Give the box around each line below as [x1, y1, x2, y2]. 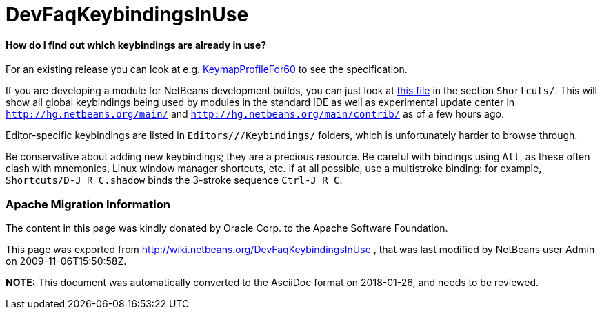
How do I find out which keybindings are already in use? [6, 39, 267, 51]
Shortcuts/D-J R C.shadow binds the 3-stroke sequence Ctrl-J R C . [6, 174, 343, 186]
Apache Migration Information [6, 197, 170, 211]
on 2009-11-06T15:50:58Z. [6, 255, 127, 268]
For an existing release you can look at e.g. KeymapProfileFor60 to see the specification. [6, 63, 408, 76]
